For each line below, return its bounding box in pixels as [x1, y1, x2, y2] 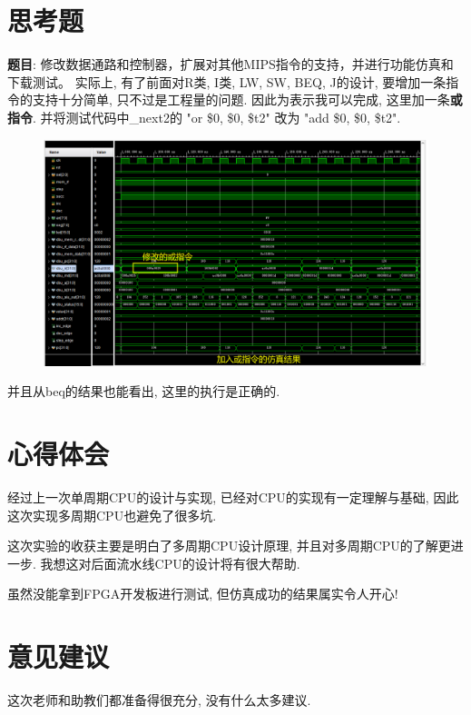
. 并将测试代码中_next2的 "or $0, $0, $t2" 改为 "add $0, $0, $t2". [33, 107, 401, 126]
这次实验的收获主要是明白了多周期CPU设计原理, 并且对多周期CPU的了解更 [7, 536, 451, 555]
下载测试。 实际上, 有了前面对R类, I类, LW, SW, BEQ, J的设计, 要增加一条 [7, 72, 446, 91]
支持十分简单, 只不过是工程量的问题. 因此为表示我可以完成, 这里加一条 [32, 90, 450, 109]
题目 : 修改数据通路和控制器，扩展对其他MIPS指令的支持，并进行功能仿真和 [7, 55, 454, 74]
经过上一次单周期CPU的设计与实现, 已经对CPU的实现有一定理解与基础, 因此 [7, 488, 459, 507]
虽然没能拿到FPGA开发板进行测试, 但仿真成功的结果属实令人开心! [7, 584, 398, 603]
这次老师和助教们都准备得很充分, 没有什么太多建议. [7, 690, 311, 710]
